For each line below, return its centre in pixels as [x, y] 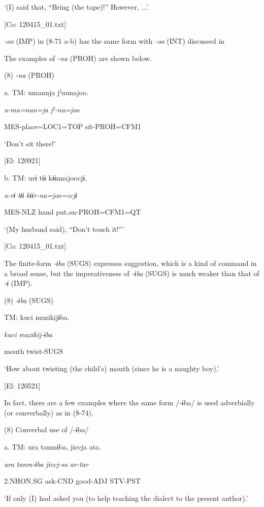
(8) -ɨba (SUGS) [29, 300]
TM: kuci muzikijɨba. [37, 317]
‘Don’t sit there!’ [30, 143]
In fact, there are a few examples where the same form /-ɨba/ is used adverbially [129, 402]
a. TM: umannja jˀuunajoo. [46, 92]
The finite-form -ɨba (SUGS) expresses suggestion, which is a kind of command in [130, 263]
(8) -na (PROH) [29, 75]
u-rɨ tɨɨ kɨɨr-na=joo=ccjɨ [41, 195]
